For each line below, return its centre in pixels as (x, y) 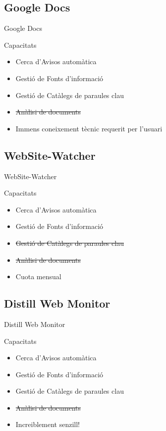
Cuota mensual (38, 276)
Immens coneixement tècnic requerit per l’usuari (89, 128)
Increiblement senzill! (48, 424)
